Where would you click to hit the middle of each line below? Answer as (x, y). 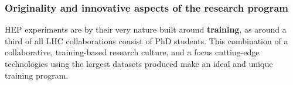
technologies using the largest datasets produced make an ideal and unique (139, 63)
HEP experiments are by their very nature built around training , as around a (146, 29)
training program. (37, 75)
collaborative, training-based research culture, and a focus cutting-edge (132, 52)
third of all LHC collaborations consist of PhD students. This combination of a (146, 40)
